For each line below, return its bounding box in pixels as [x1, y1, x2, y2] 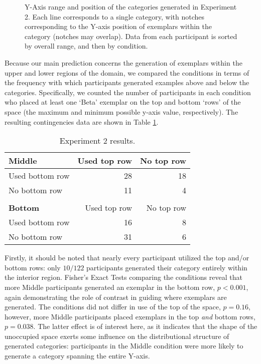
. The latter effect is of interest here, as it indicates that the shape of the [33, 321, 257, 331]
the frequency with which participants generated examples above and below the [5, 77, 249, 88]
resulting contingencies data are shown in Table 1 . [5, 116, 159, 127]
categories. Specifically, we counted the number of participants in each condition [5, 87, 251, 97]
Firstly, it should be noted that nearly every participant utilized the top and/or [5, 252, 249, 263]
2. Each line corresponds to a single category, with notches [25, 11, 204, 22]
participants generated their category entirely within [86, 262, 247, 272]
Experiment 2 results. [59, 135, 136, 147]
